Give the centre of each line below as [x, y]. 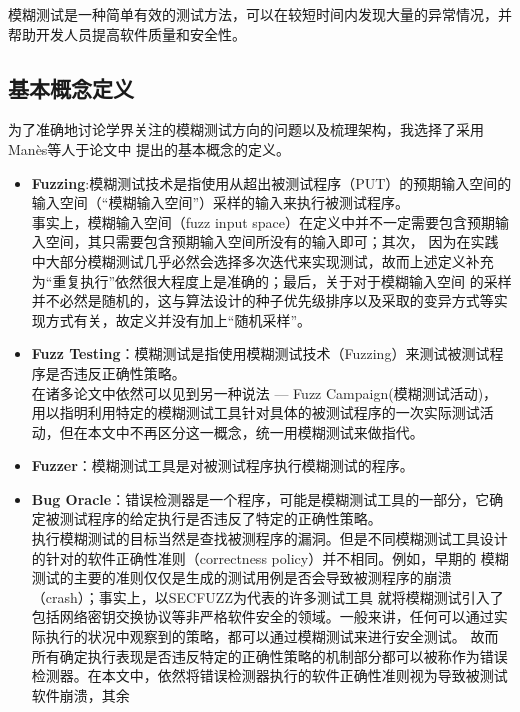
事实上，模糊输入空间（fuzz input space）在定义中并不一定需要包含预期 [263, 221]
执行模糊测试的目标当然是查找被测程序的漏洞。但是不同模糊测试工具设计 [269, 538]
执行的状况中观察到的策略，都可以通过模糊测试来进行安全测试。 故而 [272, 636]
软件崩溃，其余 [80, 694]
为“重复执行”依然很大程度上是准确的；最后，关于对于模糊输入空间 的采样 [271, 280]
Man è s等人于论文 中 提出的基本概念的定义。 [149, 148]
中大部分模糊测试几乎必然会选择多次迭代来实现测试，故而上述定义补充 [262, 260]
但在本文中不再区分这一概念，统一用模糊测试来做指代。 [241, 431]
